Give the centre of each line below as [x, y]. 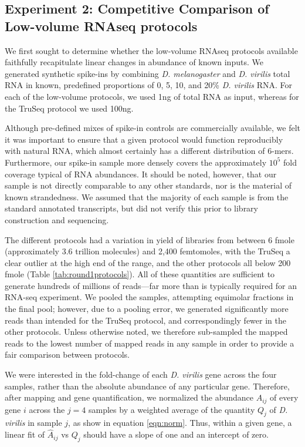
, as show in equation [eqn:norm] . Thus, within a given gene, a [180, 423]
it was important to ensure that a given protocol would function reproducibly [144, 139]
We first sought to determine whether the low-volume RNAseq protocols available [151, 50]
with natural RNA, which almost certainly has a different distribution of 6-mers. [149, 151]
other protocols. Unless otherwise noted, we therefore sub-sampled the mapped [146, 332]
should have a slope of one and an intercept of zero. [176, 434]
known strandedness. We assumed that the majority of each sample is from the [147, 196]
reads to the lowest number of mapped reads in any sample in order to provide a [150, 343]
